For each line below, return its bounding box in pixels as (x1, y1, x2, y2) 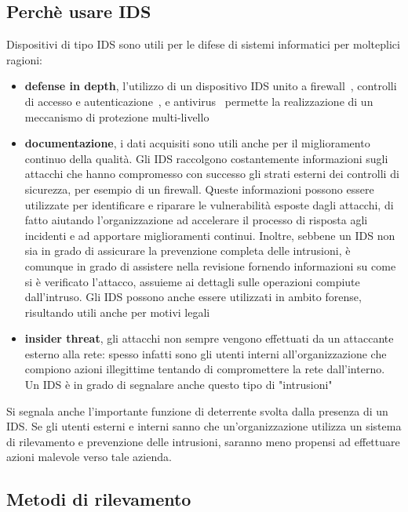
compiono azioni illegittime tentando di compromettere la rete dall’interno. (24, 361, 385, 377)
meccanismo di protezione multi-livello (24, 108, 209, 125)
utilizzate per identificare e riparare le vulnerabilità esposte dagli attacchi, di (24, 196, 394, 212)
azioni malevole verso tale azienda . (6, 448, 172, 465)
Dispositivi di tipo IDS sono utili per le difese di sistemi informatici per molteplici (6, 36, 400, 53)
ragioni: (6, 51, 42, 67)
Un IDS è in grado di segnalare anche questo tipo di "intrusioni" (24, 376, 333, 393)
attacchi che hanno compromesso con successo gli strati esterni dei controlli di (24, 165, 399, 182)
